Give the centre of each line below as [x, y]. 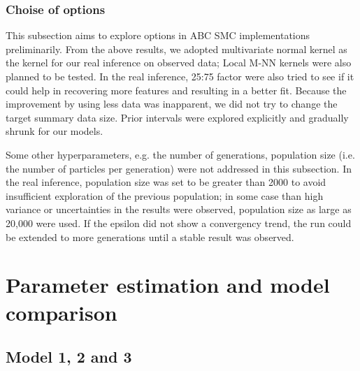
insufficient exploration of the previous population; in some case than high [165, 195]
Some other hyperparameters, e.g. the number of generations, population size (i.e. [180, 154]
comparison [62, 312]
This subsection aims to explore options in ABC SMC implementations [158, 35]
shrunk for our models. [55, 131]
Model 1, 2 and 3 [69, 357]
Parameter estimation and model [168, 285]
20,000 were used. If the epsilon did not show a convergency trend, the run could [179, 223]
